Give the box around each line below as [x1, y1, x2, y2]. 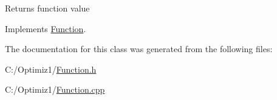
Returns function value [5, 2, 90, 14]
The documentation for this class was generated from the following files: [5, 42, 273, 55]
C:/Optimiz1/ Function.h [5, 62, 97, 75]
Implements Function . [5, 22, 86, 35]
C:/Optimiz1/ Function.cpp [5, 83, 105, 96]
